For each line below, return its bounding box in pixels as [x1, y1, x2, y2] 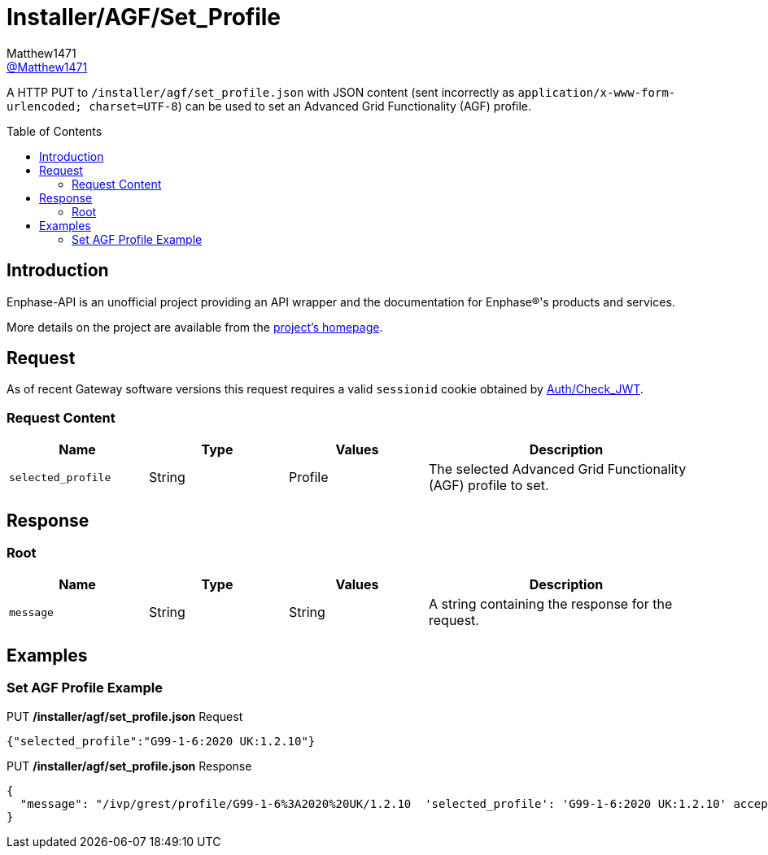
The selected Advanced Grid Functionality [429, 461, 687, 478]
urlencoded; [7, 99, 82, 113]
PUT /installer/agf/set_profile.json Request [7, 709, 243, 723]
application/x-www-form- [517, 85, 676, 99]
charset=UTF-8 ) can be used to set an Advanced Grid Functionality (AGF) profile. [89, 98, 532, 113]
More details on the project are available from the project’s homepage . [7, 319, 383, 334]
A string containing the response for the [429, 596, 673, 613]
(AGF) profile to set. [429, 477, 549, 494]
